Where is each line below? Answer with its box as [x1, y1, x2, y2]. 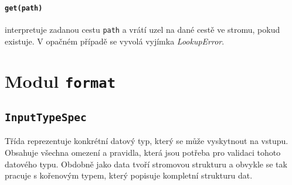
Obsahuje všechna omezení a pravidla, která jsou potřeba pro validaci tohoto [5, 146, 281, 158]
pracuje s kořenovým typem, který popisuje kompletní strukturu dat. [5, 169, 253, 181]
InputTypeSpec [5, 111, 87, 124]
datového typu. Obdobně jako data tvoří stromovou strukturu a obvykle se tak [5, 157, 287, 170]
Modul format [5, 69, 116, 93]
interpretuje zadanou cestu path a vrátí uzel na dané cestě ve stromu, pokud [5, 23, 280, 35]
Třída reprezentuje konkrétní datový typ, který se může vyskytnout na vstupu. [5, 135, 288, 147]
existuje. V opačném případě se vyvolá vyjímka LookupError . [5, 35, 225, 47]
